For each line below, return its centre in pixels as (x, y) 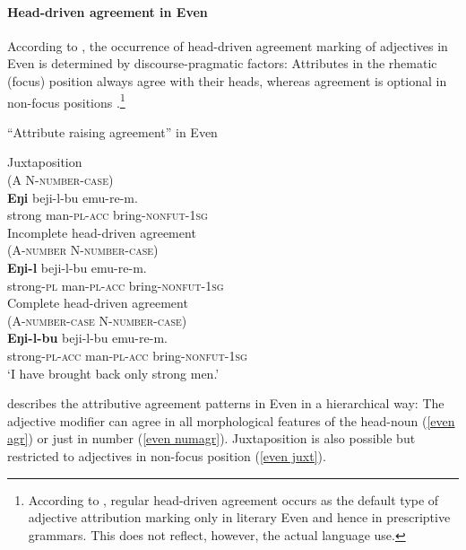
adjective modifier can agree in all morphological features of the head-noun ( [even (231, 420)
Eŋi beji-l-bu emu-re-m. (73, 197)
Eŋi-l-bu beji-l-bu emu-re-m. (87, 338)
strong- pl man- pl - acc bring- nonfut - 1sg (116, 285)
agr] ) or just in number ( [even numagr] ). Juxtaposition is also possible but (211, 438)
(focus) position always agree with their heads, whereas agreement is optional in (227, 80)
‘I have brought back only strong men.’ (113, 373)
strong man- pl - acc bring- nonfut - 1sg (108, 215)
